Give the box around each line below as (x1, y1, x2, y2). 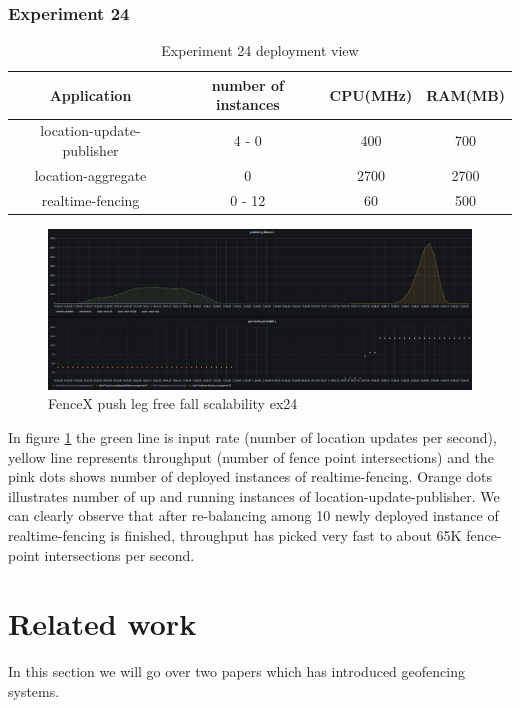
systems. (8, 680, 60, 701)
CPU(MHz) (329, 84, 413, 105)
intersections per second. (44, 544, 195, 565)
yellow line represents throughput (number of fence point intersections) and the (8, 446, 494, 467)
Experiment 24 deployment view (161, 40, 359, 61)
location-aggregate (34, 164, 147, 185)
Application (49, 84, 132, 105)
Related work (8, 603, 197, 644)
